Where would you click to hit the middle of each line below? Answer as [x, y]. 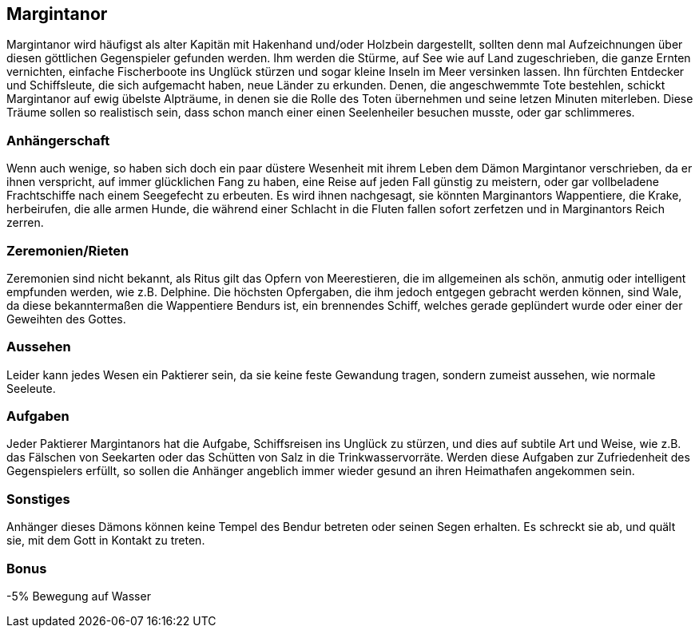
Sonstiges [38, 499]
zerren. [25, 223]
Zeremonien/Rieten [68, 250]
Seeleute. [31, 388]
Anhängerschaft [58, 140]
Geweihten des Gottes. [66, 319]
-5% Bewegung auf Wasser [79, 596]
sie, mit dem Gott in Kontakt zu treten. [106, 541]
